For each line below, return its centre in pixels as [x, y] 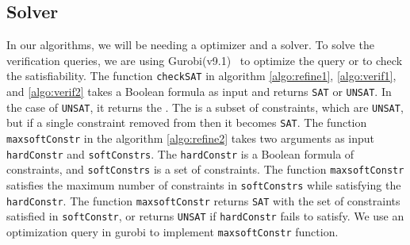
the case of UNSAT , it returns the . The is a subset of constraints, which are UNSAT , [205, 107]
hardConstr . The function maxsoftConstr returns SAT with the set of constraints [203, 200]
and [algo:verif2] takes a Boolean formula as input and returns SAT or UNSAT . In [199, 92]
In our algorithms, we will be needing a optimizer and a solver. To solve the [190, 45]
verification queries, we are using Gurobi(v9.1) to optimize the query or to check [205, 60]
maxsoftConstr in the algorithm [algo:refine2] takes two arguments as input [191, 138]
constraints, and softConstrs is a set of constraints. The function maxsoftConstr [205, 169]
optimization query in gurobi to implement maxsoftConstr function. [172, 231]
